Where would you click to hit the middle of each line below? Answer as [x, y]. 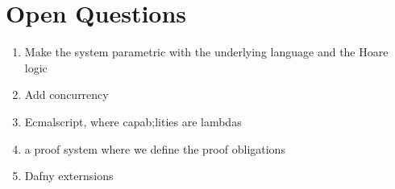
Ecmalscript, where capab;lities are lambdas [133, 121]
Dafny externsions [69, 176]
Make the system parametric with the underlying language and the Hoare [206, 52]
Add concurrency [67, 94]
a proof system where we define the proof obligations [155, 148]
